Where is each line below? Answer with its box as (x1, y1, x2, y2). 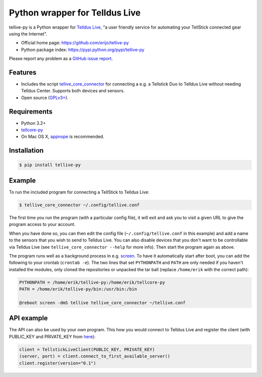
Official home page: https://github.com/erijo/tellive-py (21, 40, 129, 46)
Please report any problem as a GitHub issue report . (9, 56, 113, 62)
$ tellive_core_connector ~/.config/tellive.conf (19, 202, 140, 207)
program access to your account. (9, 222, 76, 227)
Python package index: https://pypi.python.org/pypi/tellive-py (21, 47, 145, 52)
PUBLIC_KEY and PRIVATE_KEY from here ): (9, 333, 96, 340)
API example (9, 314, 48, 323)
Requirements (9, 107, 53, 116)
